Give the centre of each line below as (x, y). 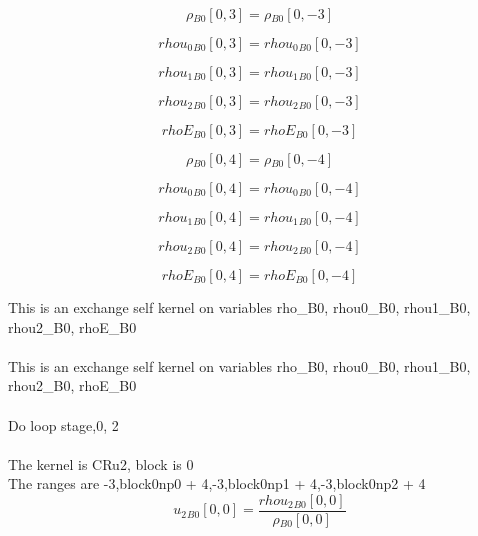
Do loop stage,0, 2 (63, 424)
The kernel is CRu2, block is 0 (101, 463)
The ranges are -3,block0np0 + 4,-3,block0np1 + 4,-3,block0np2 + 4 (217, 483)
